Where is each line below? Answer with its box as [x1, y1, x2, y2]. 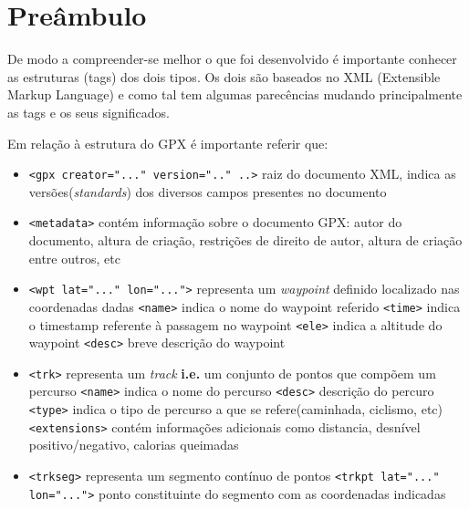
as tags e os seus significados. [7, 102, 170, 121]
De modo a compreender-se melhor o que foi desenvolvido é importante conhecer [7, 49, 457, 68]
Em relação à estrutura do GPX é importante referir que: [7, 133, 328, 152]
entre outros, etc [28, 248, 120, 267]
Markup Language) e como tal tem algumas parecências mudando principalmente [7, 85, 463, 104]
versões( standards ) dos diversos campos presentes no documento [28, 182, 387, 201]
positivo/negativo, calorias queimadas [28, 435, 239, 454]
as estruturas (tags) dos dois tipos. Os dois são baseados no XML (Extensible [7, 67, 441, 86]
